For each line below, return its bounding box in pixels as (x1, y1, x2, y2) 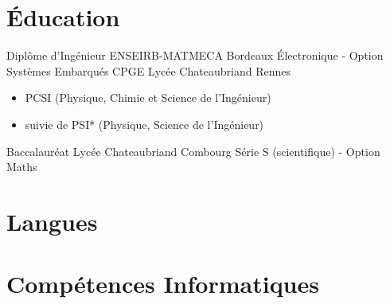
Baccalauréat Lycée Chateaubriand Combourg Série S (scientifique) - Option (6, 142, 380, 159)
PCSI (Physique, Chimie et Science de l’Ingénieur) (25, 89, 271, 106)
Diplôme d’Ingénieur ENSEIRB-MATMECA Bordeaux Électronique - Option (6, 47, 384, 64)
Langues (6, 205, 98, 237)
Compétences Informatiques (6, 267, 319, 300)
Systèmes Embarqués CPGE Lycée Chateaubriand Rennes (6, 62, 291, 79)
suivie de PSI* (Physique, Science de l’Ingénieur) (25, 115, 264, 132)
